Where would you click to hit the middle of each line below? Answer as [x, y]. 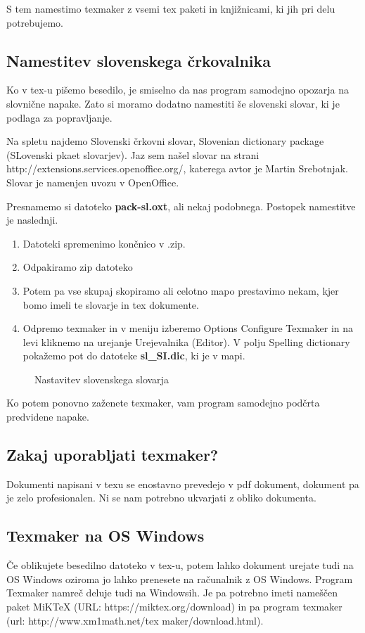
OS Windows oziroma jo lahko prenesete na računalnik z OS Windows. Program [180, 578]
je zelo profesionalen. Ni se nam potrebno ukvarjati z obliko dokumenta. [161, 498]
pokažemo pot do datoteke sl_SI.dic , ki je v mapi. [134, 356]
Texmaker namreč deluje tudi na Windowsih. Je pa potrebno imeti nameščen [172, 593]
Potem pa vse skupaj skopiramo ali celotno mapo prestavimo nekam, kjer [181, 290]
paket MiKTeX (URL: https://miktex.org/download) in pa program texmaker [174, 607]
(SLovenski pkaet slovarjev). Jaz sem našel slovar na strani [133, 154]
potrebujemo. [35, 22]
